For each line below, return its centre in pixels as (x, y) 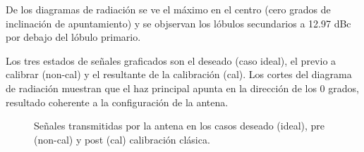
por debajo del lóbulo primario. (73, 37)
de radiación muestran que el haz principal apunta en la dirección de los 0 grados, (182, 88)
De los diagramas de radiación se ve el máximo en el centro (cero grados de (168, 9)
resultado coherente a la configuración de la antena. (117, 102)
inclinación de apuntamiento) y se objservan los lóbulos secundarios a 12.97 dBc (178, 23)
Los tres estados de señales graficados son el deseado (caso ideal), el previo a (171, 60)
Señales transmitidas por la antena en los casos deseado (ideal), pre (180, 126)
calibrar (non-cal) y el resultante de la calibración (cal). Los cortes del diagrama (179, 74)
